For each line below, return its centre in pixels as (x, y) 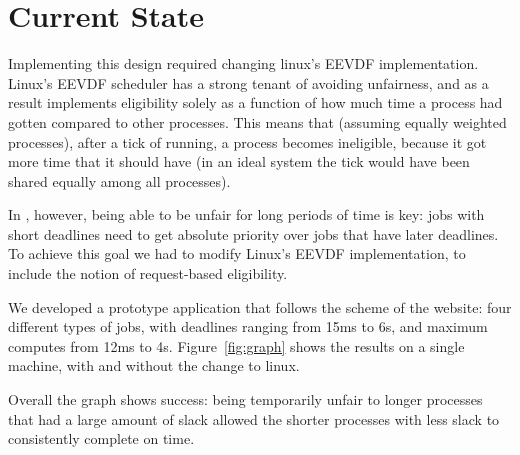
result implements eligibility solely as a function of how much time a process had (255, 102)
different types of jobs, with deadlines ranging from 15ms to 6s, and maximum (248, 326)
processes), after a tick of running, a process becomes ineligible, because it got (247, 141)
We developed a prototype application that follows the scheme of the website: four (260, 306)
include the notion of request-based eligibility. (148, 273)
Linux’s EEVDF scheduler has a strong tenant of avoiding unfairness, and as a (248, 82)
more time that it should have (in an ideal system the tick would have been (239, 161)
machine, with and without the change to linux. (154, 365)
